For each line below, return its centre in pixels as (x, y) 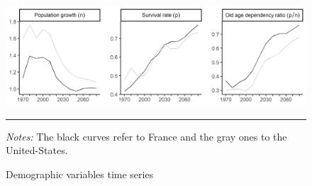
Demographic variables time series (80, 174)
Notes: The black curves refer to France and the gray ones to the (146, 136)
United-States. (37, 150)
